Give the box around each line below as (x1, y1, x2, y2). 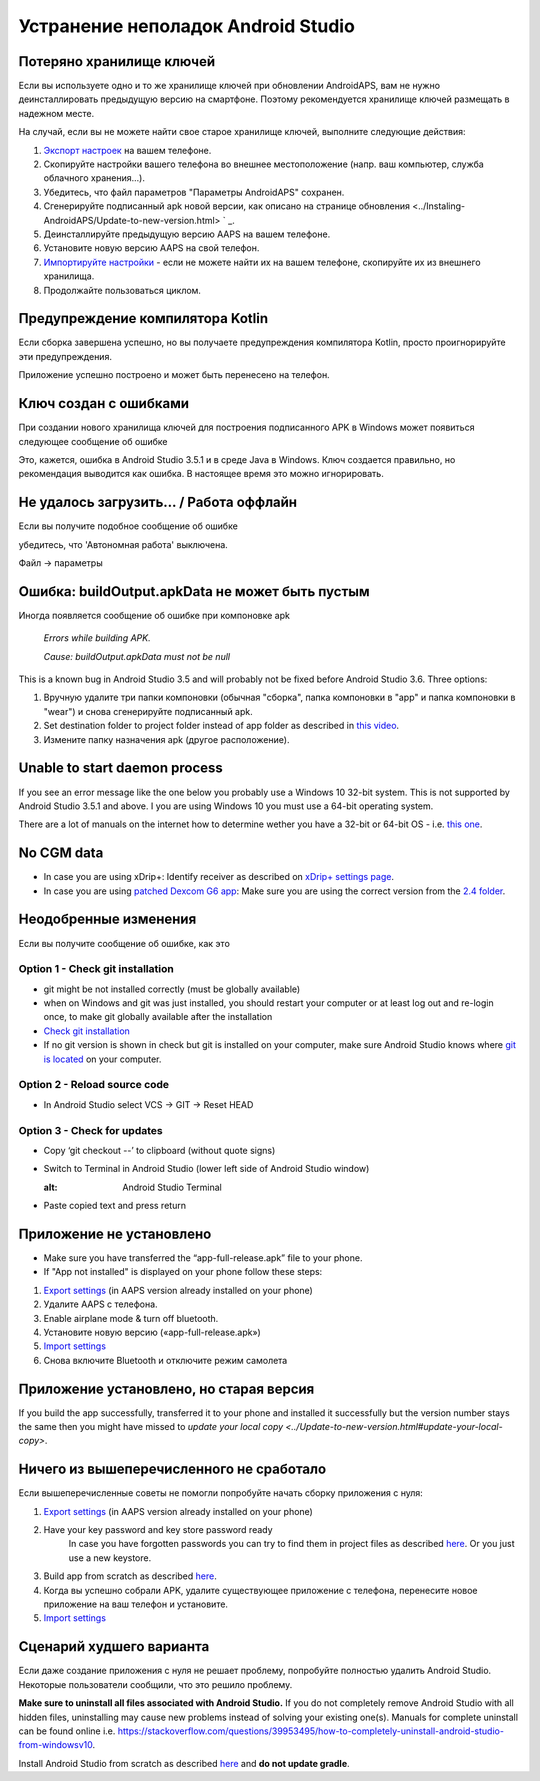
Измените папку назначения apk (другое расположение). (43, 733, 290, 745)
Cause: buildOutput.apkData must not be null (43, 650, 230, 662)
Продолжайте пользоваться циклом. (43, 284, 202, 296)
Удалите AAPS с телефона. (43, 1298, 159, 1310)
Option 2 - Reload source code (18, 1078, 170, 1092)
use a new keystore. (68, 1551, 152, 1564)
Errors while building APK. (43, 632, 151, 644)
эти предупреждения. (18, 350, 112, 362)
